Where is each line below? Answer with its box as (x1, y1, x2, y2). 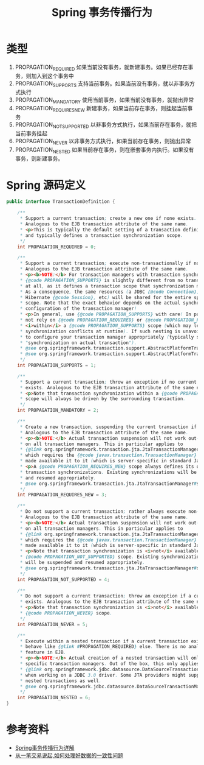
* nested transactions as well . (19, 677, 102, 684)
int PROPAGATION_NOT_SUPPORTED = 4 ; (17, 576, 110, 582)
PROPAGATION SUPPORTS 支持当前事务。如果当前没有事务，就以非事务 (15, 80, 190, 88)
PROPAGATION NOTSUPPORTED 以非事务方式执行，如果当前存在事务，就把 (15, 121, 197, 130)
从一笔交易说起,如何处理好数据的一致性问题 (15, 752, 123, 759)
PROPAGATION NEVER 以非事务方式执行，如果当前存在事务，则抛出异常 (15, 137, 191, 146)
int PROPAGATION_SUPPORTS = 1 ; (17, 362, 97, 368)
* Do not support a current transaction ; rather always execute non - (19, 509, 200, 515)
